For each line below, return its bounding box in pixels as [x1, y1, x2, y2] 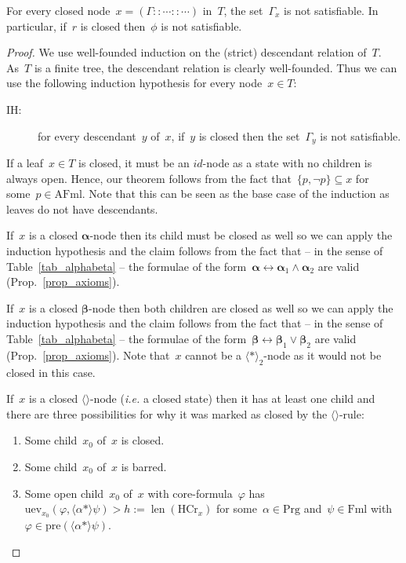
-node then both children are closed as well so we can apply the [89, 299, 393, 316]
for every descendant [38, 127, 136, 144]
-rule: [339, 405, 364, 422]
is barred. [121, 458, 167, 474]
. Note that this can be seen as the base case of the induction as [82, 185, 390, 202]
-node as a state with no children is [202, 155, 372, 171]
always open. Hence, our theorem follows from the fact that [6, 170, 292, 186]
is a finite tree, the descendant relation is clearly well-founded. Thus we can [34, 59, 397, 75]
